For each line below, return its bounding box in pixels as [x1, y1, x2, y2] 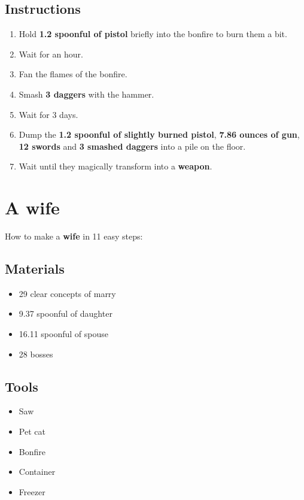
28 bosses [19, 347, 53, 360]
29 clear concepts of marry [19, 287, 116, 299]
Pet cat [19, 425, 45, 438]
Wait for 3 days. [19, 108, 78, 120]
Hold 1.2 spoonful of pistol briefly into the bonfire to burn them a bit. [19, 28, 287, 40]
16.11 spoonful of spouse [19, 328, 108, 340]
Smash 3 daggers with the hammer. [19, 87, 154, 100]
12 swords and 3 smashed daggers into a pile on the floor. [19, 140, 246, 152]
